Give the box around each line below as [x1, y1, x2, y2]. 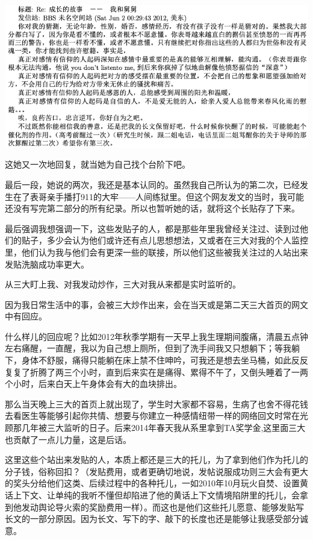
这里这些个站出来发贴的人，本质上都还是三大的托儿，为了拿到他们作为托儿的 [5, 453, 308, 466]
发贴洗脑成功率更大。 [5, 257, 89, 270]
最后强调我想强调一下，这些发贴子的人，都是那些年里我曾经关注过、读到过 [5, 222, 300, 234]
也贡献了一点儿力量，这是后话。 [5, 433, 131, 445]
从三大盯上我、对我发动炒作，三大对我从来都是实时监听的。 [5, 278, 241, 290]
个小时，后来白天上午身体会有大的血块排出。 [5, 377, 182, 390]
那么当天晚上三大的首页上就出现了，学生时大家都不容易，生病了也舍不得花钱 [5, 397, 308, 410]
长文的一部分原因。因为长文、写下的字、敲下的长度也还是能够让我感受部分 [5, 512, 300, 525]
